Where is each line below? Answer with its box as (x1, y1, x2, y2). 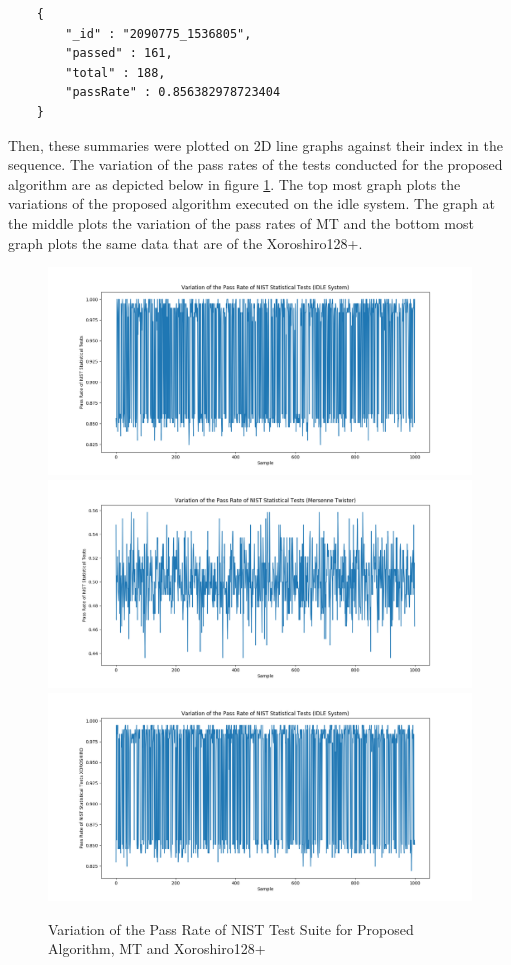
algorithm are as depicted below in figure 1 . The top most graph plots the (8, 173, 461, 194)
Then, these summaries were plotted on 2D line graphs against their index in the (8, 134, 503, 155)
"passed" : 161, (65, 46, 173, 61)
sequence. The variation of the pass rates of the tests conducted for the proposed (8, 154, 503, 175)
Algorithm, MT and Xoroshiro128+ (48, 938, 266, 959)
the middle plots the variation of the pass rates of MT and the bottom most (8, 212, 474, 233)
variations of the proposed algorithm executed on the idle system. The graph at (8, 193, 495, 214)
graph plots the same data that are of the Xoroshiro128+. (8, 232, 363, 253)
